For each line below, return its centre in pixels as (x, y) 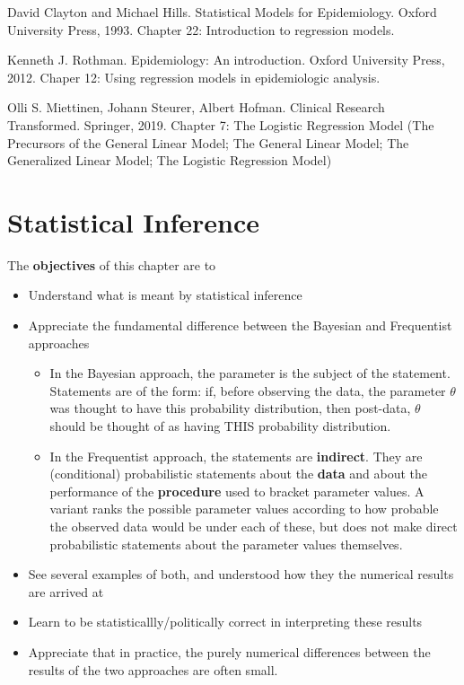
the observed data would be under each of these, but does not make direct (254, 526)
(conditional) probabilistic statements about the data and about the (239, 474)
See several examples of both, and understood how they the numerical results (241, 574)
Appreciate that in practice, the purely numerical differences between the (229, 651)
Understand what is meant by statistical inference (165, 295)
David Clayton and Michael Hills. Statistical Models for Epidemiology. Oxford (222, 12)
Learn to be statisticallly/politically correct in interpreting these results (225, 622)
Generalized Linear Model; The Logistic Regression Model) (170, 160)
